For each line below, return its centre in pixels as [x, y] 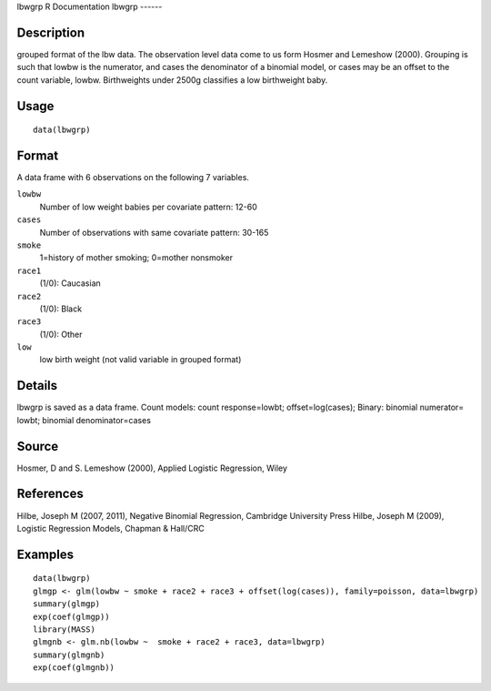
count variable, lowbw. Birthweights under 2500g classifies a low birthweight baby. [172, 80]
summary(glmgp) [67, 604]
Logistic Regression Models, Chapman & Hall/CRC [110, 528]
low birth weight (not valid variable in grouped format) [140, 360]
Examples [45, 554]
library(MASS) [64, 629]
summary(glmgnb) [69, 655]
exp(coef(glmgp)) [71, 616]
